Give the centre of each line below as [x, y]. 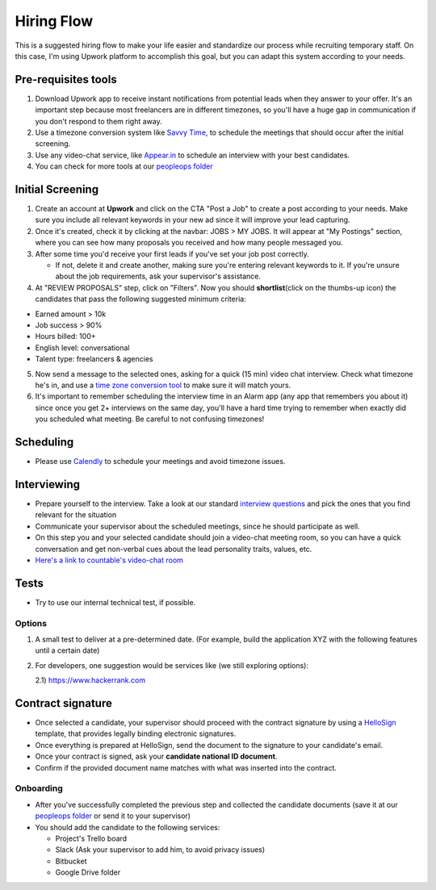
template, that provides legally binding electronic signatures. [136, 733]
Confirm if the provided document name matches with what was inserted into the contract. [186, 767]
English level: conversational [82, 348]
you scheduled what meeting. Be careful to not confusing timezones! [150, 419]
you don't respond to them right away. [99, 121]
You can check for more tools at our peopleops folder [124, 166]
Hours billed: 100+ [65, 336]
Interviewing [48, 484]
